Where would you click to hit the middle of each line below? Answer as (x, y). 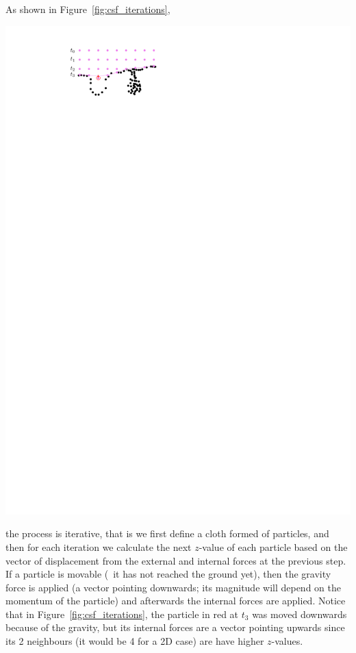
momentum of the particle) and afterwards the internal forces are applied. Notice (176, 601)
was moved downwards (300, 614)
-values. (287, 641)
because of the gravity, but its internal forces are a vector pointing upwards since (175, 627)
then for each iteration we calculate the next (99, 546)
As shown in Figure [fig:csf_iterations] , (88, 9)
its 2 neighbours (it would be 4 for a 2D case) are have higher (135, 641)
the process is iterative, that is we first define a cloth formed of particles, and (167, 533)
